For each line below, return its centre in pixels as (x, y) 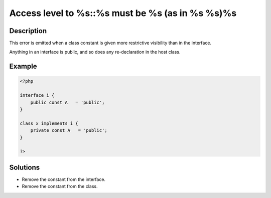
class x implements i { (49, 123)
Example (23, 66)
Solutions (25, 167)
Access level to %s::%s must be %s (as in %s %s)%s (123, 13)
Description (28, 31)
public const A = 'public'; (67, 102)
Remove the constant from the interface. (63, 179)
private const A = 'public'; (69, 131)
